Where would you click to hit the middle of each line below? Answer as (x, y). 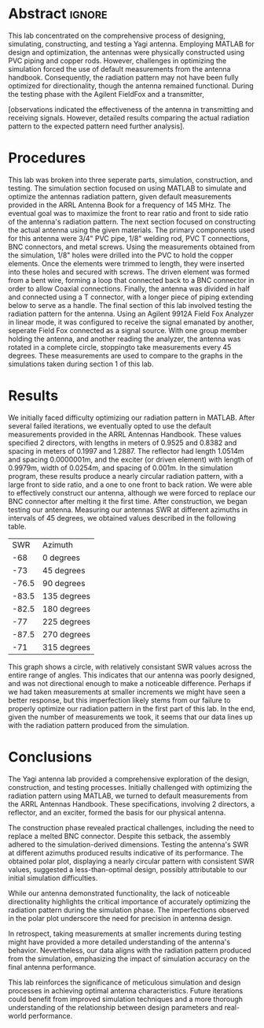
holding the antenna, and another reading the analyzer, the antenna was (125, 339)
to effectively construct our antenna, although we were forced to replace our (132, 492)
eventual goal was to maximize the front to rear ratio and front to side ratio (128, 213)
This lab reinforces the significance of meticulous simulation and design (125, 982)
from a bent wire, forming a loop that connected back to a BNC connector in (131, 280)
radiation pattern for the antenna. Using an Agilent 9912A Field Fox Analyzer (131, 314)
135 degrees (66, 596)
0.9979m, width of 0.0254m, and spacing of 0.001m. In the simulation (121, 468)
